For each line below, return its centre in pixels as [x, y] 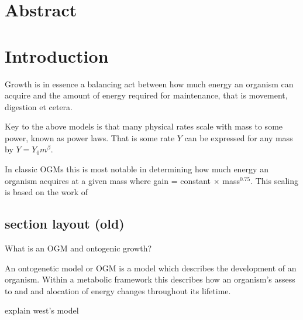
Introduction [57, 55]
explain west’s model [42, 310]
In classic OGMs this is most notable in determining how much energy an [137, 169]
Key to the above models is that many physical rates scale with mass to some [144, 126]
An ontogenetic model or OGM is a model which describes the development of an [151, 268]
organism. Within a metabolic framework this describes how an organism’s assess [150, 279]
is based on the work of [47, 192]
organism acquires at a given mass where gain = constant [108, 180]
